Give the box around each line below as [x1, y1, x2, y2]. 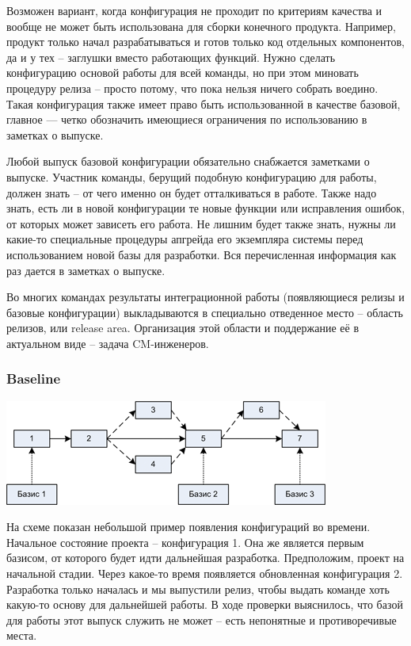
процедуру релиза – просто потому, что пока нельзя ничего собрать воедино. [6, 79, 379, 96]
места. [6, 627, 37, 644]
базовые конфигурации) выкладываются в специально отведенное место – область [6, 304, 403, 320]
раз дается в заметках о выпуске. [6, 262, 166, 278]
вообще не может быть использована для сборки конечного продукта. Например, [6, 17, 396, 34]
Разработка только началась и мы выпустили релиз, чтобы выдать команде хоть [6, 580, 390, 597]
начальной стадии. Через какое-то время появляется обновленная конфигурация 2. [6, 565, 403, 582]
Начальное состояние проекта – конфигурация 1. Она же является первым [6, 533, 364, 550]
